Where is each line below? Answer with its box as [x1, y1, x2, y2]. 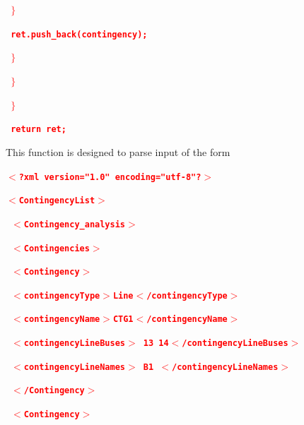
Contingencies [23, 243, 90, 253]
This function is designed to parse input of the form [6, 144, 230, 159]
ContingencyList [18, 196, 95, 206]
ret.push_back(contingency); [11, 29, 148, 40]
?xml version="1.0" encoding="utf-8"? [18, 172, 201, 182]
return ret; [11, 124, 66, 135]
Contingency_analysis [23, 219, 126, 229]
